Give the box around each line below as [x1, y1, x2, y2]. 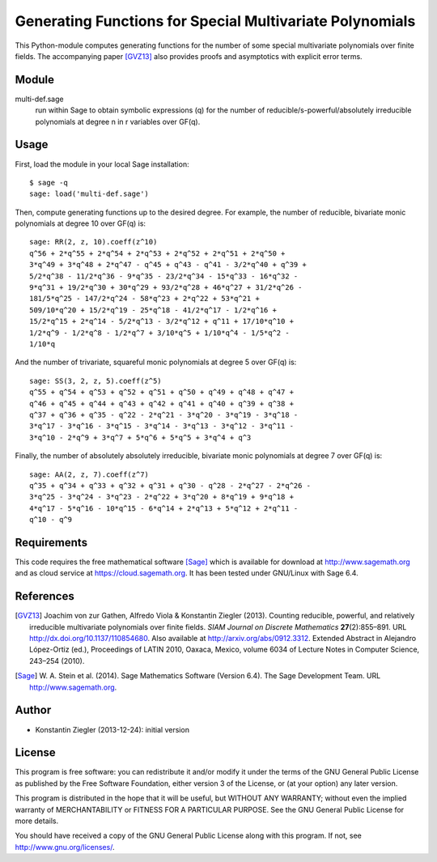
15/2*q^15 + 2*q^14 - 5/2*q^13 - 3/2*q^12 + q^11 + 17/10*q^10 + [29, 316, 295, 326]
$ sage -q [29, 178, 68, 187]
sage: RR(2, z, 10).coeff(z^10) [29, 237, 158, 247]
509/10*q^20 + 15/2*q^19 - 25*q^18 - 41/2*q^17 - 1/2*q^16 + [29, 305, 277, 315]
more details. [15, 816, 59, 826]
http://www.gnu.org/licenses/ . [15, 842, 115, 851]
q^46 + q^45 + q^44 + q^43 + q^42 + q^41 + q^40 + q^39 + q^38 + [29, 399, 295, 408]
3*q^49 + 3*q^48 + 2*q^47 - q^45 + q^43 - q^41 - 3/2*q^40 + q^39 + [29, 260, 307, 270]
